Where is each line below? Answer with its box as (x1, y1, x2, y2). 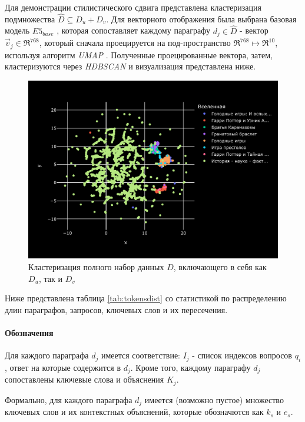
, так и (38, 272, 62, 284)
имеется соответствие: (101, 349, 180, 361)
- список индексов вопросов (192, 349, 292, 361)
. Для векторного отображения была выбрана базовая (106, 12, 297, 25)
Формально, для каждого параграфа (5, 393, 132, 406)
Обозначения (5, 326, 54, 338)
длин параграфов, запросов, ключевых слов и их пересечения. (5, 303, 228, 315)
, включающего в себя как (173, 260, 267, 273)
